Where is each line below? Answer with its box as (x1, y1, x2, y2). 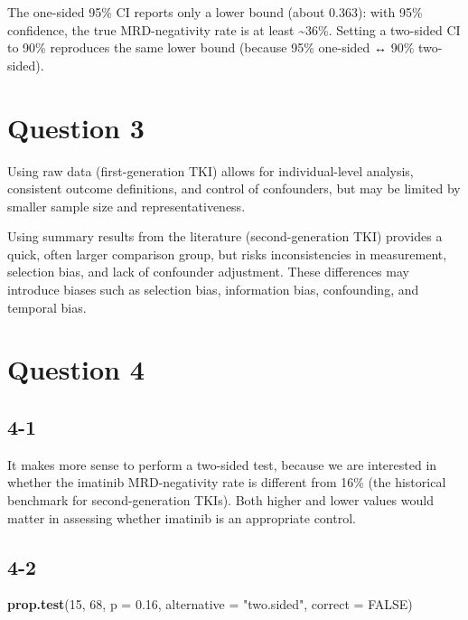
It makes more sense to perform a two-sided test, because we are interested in (7, 455, 437, 474)
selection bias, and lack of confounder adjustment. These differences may (7, 262, 409, 281)
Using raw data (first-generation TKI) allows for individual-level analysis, (7, 161, 414, 180)
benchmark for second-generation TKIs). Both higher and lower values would (7, 491, 434, 510)
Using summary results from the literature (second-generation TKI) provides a (7, 227, 443, 246)
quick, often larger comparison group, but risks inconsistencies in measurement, (7, 244, 447, 263)
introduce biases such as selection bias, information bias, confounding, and (7, 280, 419, 299)
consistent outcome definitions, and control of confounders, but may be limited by (7, 179, 461, 198)
